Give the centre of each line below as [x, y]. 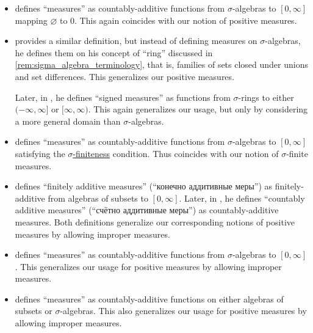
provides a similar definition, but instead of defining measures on [136, 41]
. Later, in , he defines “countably [242, 198]
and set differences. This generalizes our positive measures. [124, 76]
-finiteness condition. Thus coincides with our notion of [176, 153]
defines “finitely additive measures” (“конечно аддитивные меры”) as [144, 186]
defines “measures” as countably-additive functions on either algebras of [149, 298]
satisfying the [40, 153]
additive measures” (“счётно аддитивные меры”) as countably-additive [147, 210]
